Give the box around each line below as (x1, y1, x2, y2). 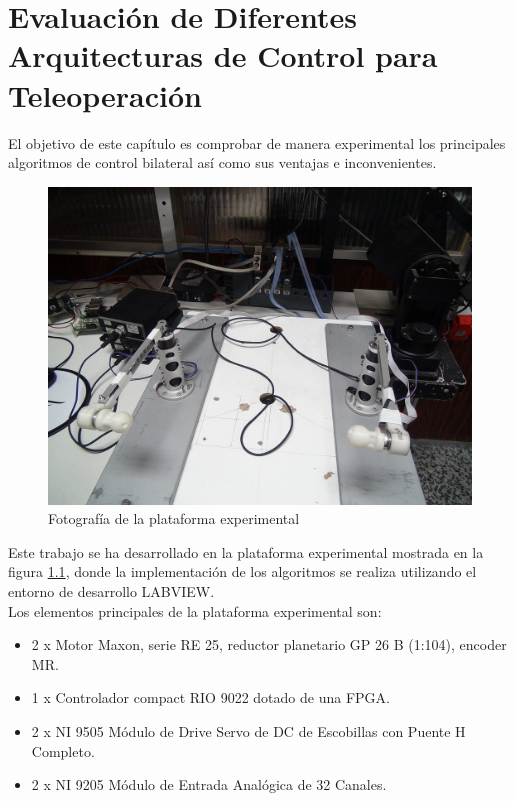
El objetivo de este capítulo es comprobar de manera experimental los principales (8, 132, 506, 153)
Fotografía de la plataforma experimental (48, 508, 300, 529)
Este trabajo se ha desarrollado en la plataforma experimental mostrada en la (8, 541, 484, 562)
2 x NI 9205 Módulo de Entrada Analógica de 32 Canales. (31, 774, 387, 795)
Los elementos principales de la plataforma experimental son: (8, 600, 382, 621)
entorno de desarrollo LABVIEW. (8, 581, 215, 602)
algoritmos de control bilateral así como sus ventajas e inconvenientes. (8, 152, 437, 173)
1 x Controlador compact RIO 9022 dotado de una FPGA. (31, 687, 390, 708)
